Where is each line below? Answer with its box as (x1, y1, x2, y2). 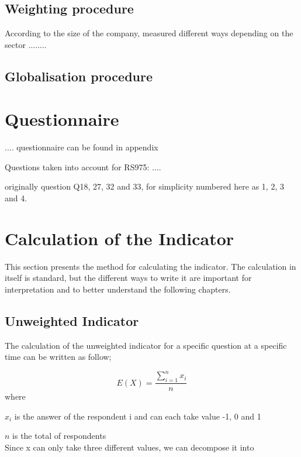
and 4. (5, 192, 27, 204)
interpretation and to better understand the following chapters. (5, 283, 231, 295)
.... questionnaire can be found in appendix (5, 141, 158, 153)
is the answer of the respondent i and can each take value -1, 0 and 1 (14, 410, 261, 422)
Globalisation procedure (5, 67, 153, 85)
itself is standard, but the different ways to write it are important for (5, 272, 252, 284)
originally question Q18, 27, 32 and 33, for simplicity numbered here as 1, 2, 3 (5, 180, 284, 193)
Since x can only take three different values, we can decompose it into (5, 441, 254, 453)
